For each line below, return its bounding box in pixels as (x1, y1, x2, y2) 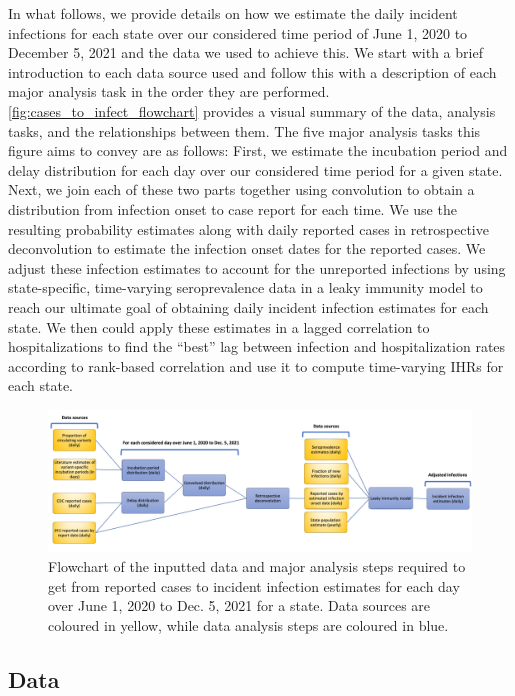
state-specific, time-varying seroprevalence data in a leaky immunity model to (8, 277, 483, 298)
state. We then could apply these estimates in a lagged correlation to (8, 316, 430, 337)
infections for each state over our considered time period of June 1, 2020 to (8, 22, 468, 43)
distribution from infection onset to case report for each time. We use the (8, 198, 457, 219)
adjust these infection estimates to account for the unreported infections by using (8, 257, 506, 278)
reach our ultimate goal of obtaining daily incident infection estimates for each (8, 296, 489, 317)
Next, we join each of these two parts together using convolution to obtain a (8, 179, 475, 200)
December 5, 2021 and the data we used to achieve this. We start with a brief (8, 42, 483, 63)
